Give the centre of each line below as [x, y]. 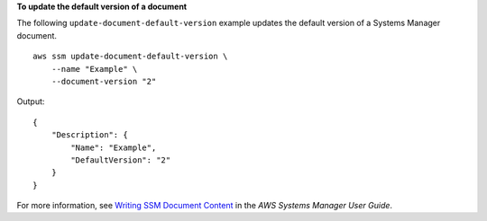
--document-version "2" [104, 81]
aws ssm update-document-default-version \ [130, 57]
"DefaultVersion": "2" [121, 160]
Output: [31, 102]
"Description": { [89, 135]
